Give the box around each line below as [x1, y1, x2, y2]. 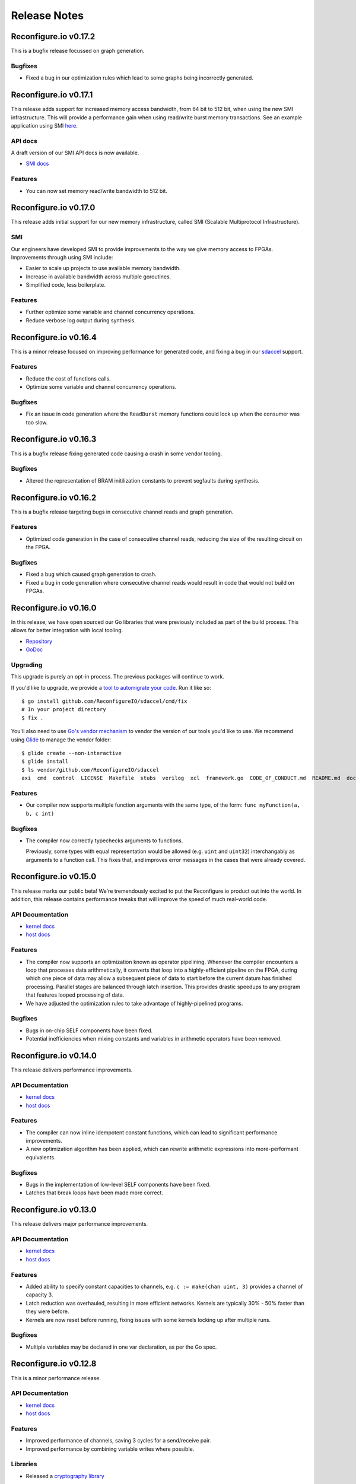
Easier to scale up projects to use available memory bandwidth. [26, 265, 181, 272]
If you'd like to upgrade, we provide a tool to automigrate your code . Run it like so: [11, 684, 212, 691]
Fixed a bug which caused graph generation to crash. [26, 570, 157, 578]
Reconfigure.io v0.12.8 [11, 1359, 97, 1369]
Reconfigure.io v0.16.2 [11, 493, 97, 503]
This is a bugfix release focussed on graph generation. [11, 47, 145, 55]
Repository [26, 638, 53, 645]
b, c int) [26, 810, 55, 817]
